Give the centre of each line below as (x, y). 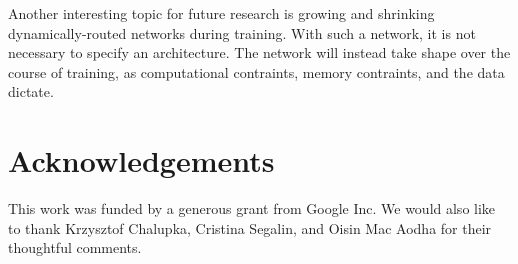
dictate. (31, 91)
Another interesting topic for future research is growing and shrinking (221, 13)
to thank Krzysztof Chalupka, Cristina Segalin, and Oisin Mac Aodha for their (250, 227)
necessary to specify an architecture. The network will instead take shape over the (259, 52)
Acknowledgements (141, 160)
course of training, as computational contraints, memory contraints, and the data (256, 71)
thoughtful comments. (75, 247)
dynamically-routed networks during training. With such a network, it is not (242, 32)
